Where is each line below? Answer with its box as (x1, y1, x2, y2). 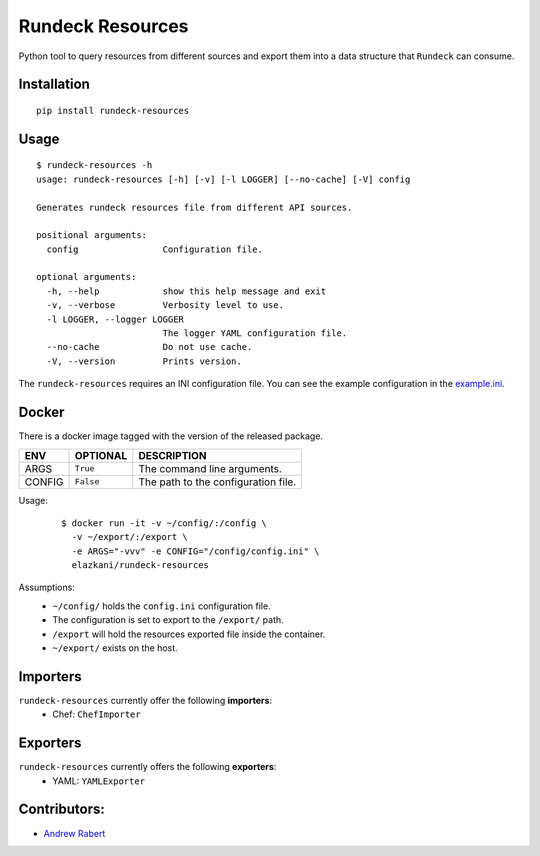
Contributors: (18, 801, 105, 818)
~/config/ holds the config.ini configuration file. (52, 600, 271, 612)
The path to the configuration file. (138, 475, 297, 489)
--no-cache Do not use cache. (46, 341, 253, 353)
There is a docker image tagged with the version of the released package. (18, 430, 324, 442)
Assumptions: (18, 581, 75, 594)
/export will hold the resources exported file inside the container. (52, 628, 326, 640)
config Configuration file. (46, 243, 264, 255)
